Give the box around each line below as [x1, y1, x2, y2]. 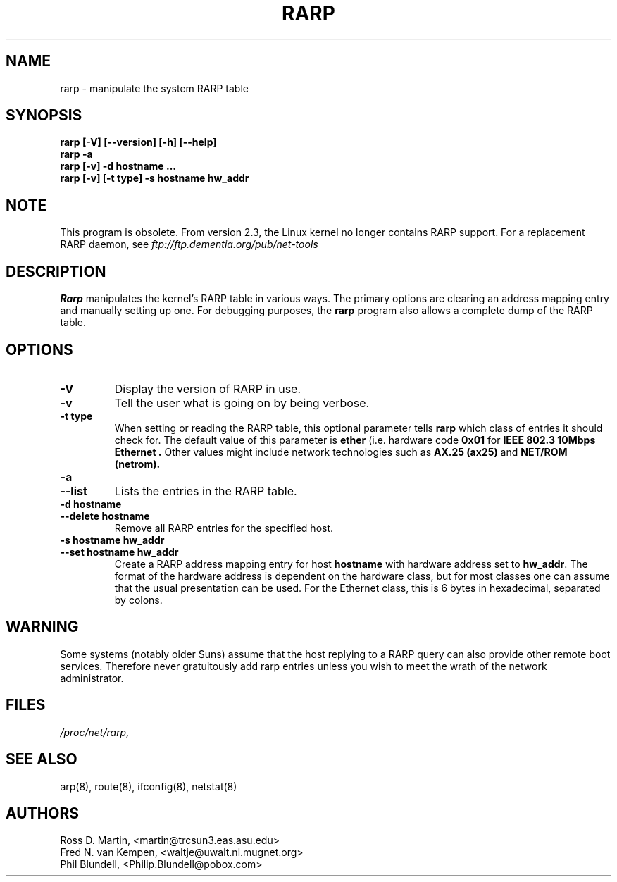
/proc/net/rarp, [60, 726, 130, 738]
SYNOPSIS [6, 106, 82, 125]
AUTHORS [6, 804, 80, 822]
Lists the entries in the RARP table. [114, 483, 297, 498]
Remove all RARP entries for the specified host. [114, 521, 334, 534]
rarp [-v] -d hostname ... [60, 160, 177, 173]
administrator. [60, 671, 124, 684]
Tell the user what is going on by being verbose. [114, 395, 370, 410]
